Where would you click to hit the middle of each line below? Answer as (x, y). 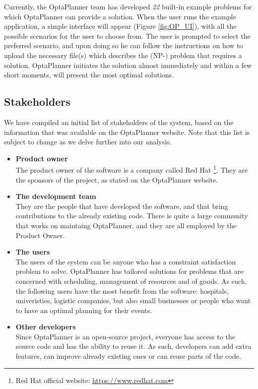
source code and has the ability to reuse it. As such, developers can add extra (133, 346)
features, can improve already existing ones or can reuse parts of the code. (128, 356)
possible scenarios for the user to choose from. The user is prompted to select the (127, 35)
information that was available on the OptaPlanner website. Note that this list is (127, 132)
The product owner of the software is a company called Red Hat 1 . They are (132, 169)
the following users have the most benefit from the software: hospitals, (122, 291)
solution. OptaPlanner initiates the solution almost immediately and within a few (128, 65)
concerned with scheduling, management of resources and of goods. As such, (131, 281)
